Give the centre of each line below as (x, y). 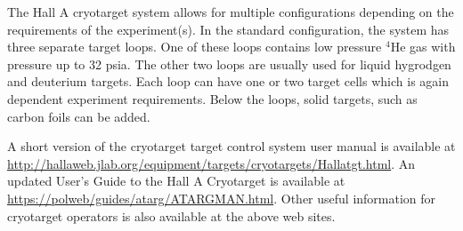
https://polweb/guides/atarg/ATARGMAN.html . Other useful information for (222, 198)
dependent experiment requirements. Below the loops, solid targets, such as (212, 98)
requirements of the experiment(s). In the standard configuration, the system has (228, 29)
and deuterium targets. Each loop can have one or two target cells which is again (228, 81)
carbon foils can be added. (79, 116)
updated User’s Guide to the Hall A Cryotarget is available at (176, 181)
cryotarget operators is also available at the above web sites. (171, 215)
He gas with (423, 47)
